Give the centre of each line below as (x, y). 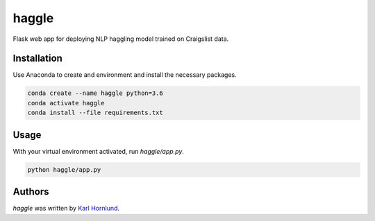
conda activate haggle (66, 103)
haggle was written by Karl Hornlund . (66, 209)
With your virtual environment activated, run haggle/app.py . (98, 151)
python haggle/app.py (64, 169)
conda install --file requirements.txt (95, 113)
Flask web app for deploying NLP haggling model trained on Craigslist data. (121, 39)
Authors (31, 192)
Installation (37, 59)
